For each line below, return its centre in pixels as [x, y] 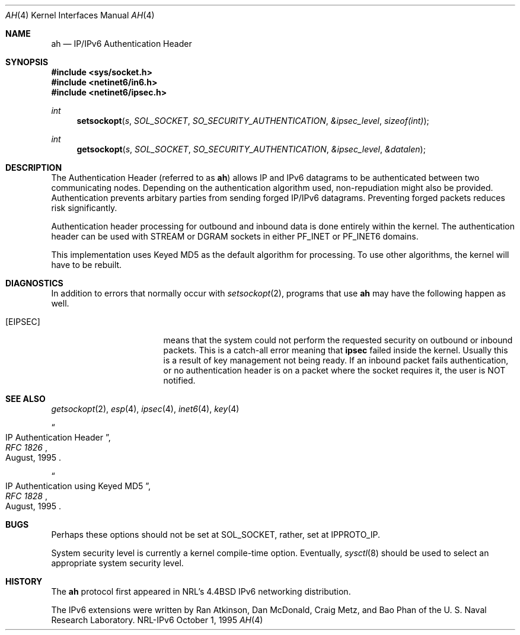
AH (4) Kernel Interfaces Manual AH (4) [80, 15]
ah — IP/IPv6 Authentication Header [122, 44]
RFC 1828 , [26, 496]
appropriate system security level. [117, 563]
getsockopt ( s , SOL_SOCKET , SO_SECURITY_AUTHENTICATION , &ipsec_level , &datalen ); [251, 149]
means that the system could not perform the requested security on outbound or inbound [338, 340]
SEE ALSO [25, 399]
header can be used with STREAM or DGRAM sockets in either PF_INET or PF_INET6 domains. [235, 236]
